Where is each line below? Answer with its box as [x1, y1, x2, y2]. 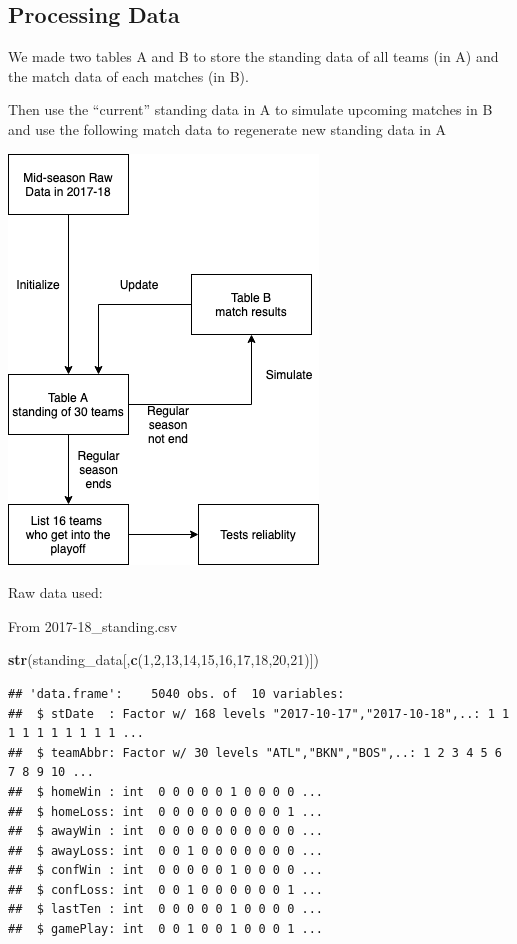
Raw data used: [8, 582, 103, 603]
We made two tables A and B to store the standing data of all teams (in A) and [8, 46, 499, 67]
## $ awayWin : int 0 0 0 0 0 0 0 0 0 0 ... [8, 824, 323, 839]
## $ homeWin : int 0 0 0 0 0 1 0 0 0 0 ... [8, 784, 323, 799]
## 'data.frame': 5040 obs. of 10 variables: [8, 686, 345, 701]
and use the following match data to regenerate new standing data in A [8, 118, 447, 139]
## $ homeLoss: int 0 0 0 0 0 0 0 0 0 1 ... [8, 804, 323, 819]
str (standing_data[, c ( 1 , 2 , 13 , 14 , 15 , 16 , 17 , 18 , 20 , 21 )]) [8, 649, 319, 670]
